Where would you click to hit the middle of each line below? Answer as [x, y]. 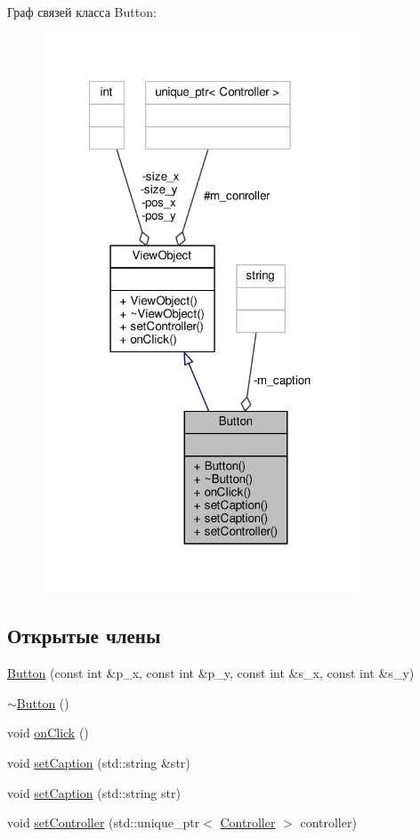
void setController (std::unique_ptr [104, 822]
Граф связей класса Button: [82, 12]
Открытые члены [84, 636]
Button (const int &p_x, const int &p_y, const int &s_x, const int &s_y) [211, 673]
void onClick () [48, 733]
